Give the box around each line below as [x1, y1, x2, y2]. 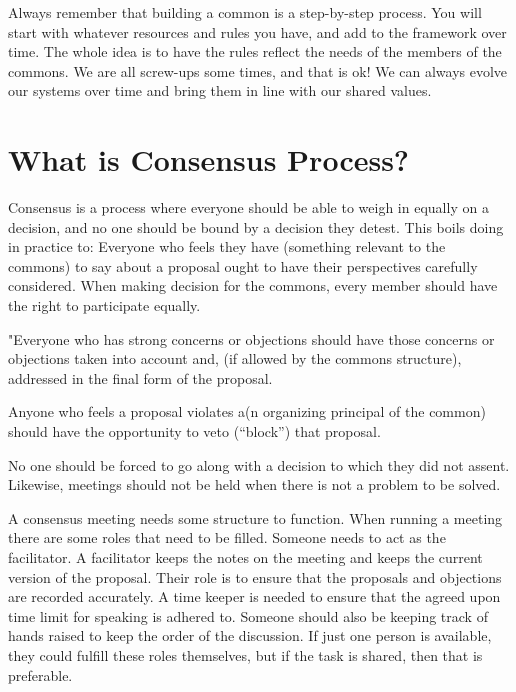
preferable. [8, 664, 73, 685]
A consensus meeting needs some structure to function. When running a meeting [8, 507, 503, 528]
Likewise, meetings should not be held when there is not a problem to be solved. [8, 474, 501, 495]
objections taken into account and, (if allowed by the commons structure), [8, 348, 462, 369]
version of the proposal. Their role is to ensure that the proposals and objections [8, 566, 502, 587]
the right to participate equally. [8, 295, 201, 316]
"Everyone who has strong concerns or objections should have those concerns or [8, 328, 495, 349]
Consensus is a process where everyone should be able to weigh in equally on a [8, 197, 489, 218]
